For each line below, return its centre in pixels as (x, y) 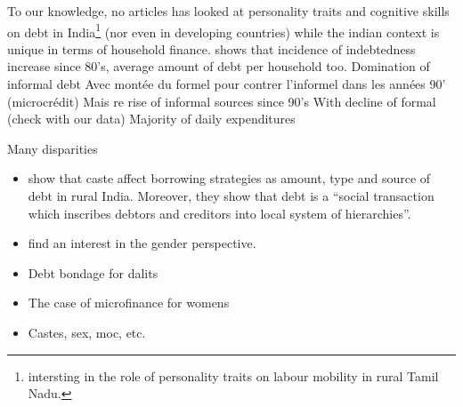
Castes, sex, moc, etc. (87, 332)
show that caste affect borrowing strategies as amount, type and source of (229, 178)
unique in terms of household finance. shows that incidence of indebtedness (211, 48)
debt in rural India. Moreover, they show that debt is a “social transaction (231, 196)
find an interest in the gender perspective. (142, 243)
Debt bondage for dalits (93, 272)
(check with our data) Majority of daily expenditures (151, 119)
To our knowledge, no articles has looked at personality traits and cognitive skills (228, 11)
